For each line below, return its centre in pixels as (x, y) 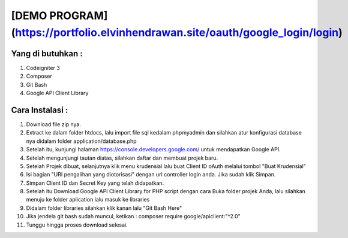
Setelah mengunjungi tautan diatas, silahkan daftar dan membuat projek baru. (122, 158)
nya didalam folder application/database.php (81, 141)
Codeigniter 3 (43, 68)
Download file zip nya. (53, 124)
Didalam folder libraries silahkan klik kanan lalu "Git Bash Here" (104, 208)
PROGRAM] (79, 16)
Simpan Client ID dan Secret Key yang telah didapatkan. (95, 183)
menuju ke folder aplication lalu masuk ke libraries (88, 200)
